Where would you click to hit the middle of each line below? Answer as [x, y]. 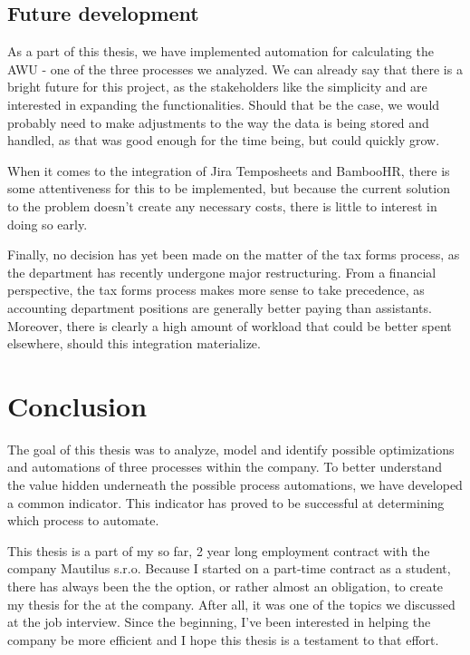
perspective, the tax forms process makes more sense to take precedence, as [216, 290]
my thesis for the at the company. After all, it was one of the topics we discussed [231, 604]
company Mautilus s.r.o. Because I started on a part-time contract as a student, [229, 568]
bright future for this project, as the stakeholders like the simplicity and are [217, 87]
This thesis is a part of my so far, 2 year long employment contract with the [219, 550]
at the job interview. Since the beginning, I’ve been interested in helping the [219, 622]
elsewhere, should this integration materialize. [134, 343]
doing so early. [48, 224]
